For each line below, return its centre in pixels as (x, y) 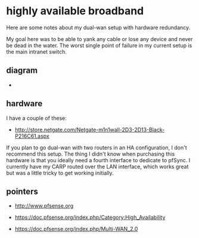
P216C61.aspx (32, 136)
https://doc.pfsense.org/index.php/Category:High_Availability (90, 217)
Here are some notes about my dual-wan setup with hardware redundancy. (98, 27)
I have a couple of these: (36, 118)
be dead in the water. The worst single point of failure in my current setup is (99, 45)
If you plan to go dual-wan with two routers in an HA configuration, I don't (97, 147)
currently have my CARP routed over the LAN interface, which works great (97, 166)
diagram (22, 71)
